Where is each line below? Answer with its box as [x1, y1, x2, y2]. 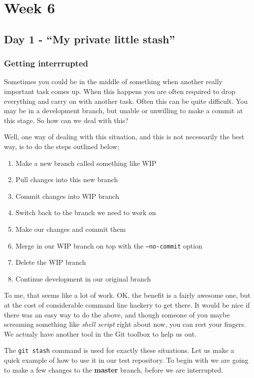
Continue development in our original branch [15, 273, 151, 283]
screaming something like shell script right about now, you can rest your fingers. [4, 319, 246, 329]
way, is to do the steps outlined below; [4, 141, 120, 151]
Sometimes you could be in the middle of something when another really [4, 76, 222, 87]
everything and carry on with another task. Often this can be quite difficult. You [4, 95, 248, 106]
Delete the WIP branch [15, 257, 86, 267]
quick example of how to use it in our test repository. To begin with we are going [4, 354, 249, 365]
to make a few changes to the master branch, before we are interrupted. [4, 364, 223, 375]
